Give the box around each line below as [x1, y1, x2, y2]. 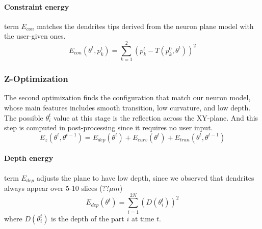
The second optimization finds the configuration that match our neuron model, [4, 92, 251, 103]
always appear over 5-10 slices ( [4, 182, 102, 193]
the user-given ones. [4, 31, 66, 41]
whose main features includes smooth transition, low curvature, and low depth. [4, 102, 251, 112]
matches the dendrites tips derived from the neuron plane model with [37, 20, 254, 31]
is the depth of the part [51, 213, 124, 223]
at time [131, 213, 154, 223]
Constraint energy [4, 1, 69, 12]
